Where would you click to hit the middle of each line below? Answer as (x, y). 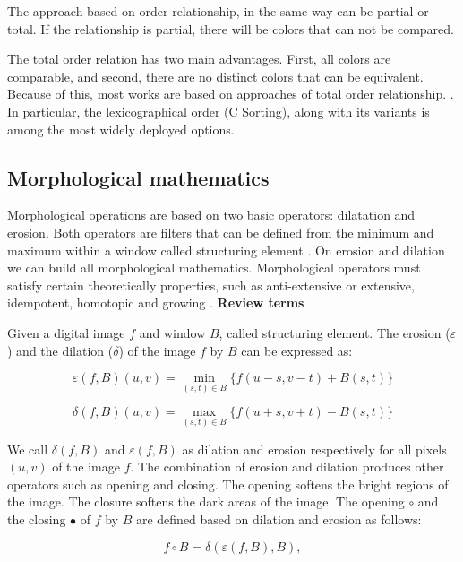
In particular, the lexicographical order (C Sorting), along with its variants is (219, 111)
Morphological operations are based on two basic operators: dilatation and (211, 215)
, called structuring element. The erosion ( (334, 332)
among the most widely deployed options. (121, 129)
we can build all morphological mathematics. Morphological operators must (214, 268)
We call (28, 449)
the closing (37, 519)
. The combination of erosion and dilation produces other (287, 467)
